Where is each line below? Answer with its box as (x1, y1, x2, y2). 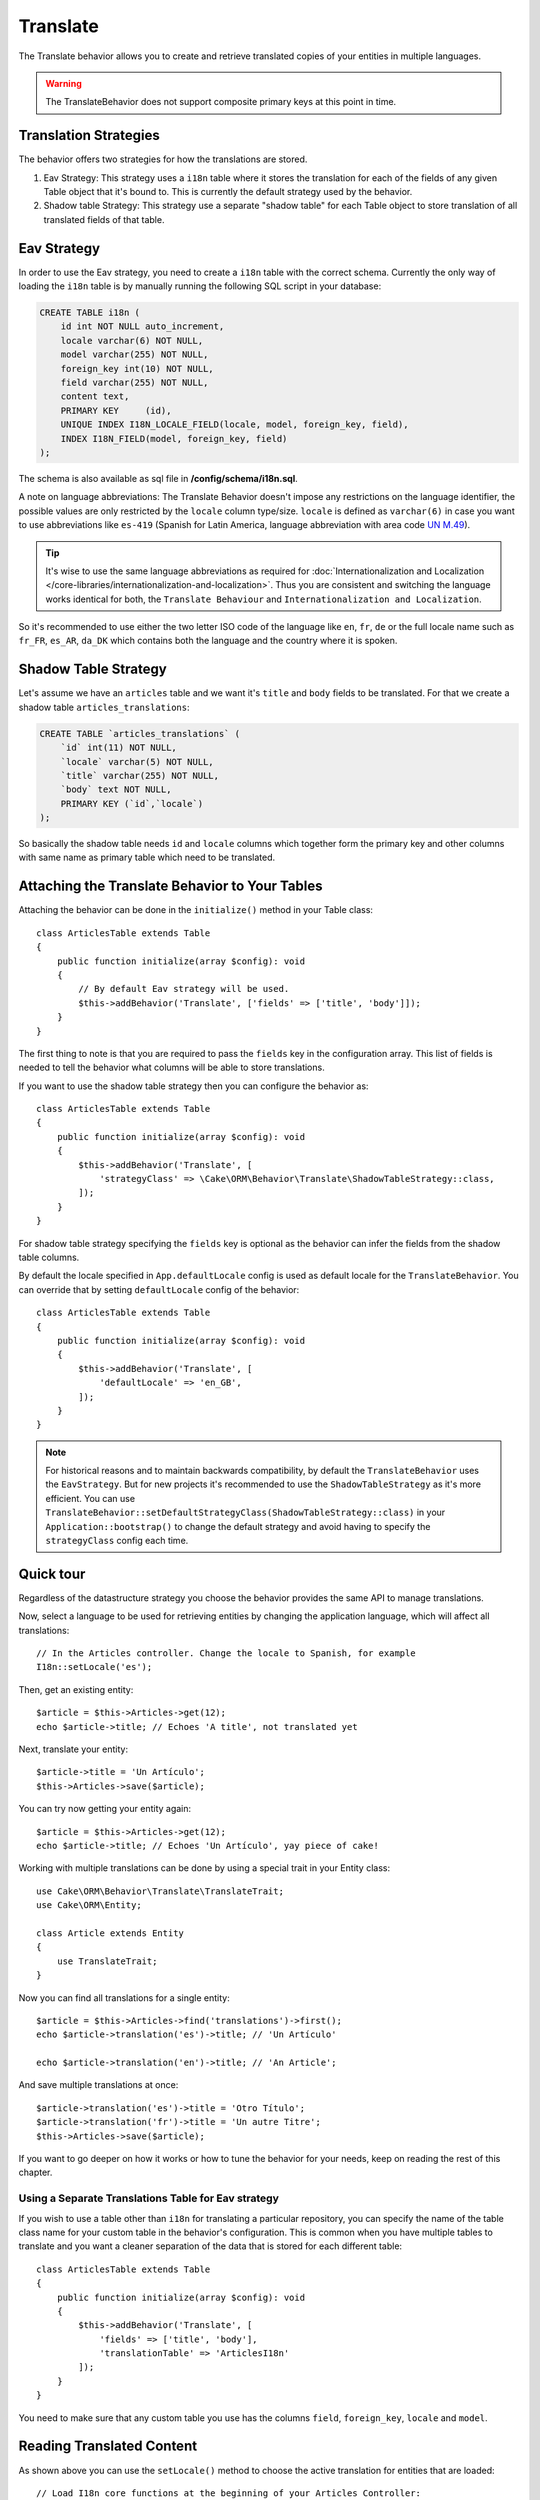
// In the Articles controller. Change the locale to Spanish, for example (36, 1648, 416, 1659)
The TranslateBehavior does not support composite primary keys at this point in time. (45, 96, 397, 108)
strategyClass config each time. (45, 1535, 189, 1547)
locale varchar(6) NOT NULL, (60, 335, 204, 346)
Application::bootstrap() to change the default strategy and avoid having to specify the (45, 1520, 431, 1532)
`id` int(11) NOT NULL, (60, 742, 177, 754)
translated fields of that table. (43, 213, 165, 225)
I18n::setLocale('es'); (36, 1661, 153, 1673)
